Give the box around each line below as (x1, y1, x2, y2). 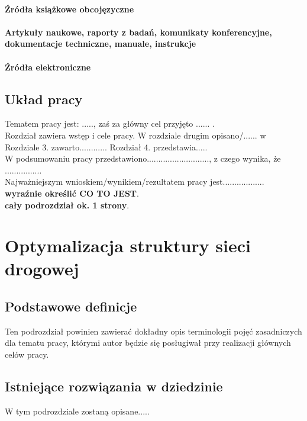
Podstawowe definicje (5, 297, 137, 316)
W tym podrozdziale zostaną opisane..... (5, 404, 150, 417)
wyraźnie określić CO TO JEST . (5, 187, 139, 199)
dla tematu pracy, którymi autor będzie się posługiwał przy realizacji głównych (5, 336, 291, 349)
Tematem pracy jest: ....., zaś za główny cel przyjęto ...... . (5, 117, 215, 130)
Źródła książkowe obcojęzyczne (5, 2, 134, 15)
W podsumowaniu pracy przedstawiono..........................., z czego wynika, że (5, 152, 281, 165)
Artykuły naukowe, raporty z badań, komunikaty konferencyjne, (5, 25, 272, 38)
